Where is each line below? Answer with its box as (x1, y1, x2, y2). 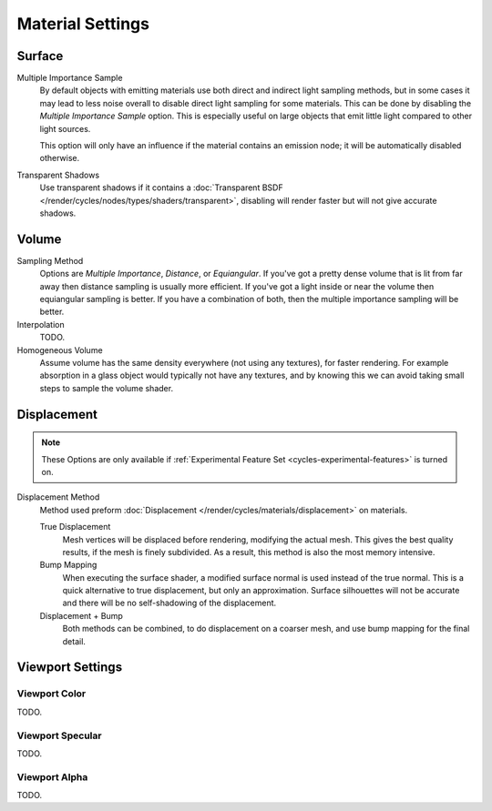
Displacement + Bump (39, 610, 123, 621)
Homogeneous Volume (16, 344, 104, 355)
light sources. (39, 123, 91, 134)
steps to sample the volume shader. (39, 382, 173, 393)
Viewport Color (16, 687, 87, 700)
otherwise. (39, 153, 80, 164)
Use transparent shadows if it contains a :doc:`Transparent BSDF (39, 182, 283, 193)
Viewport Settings (16, 660, 123, 675)
